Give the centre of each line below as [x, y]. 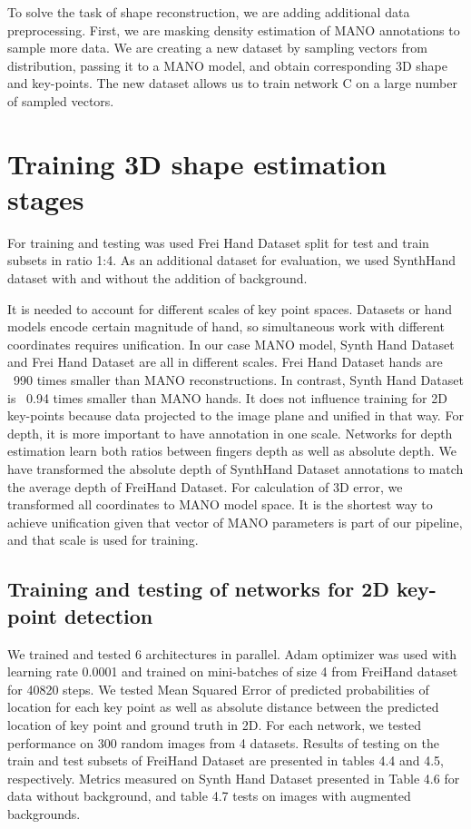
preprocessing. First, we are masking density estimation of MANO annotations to [234, 30]
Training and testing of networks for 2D [198, 589]
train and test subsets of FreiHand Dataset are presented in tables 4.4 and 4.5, [226, 760]
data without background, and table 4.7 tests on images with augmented [209, 796]
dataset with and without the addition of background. [157, 278]
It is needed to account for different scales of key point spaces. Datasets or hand [230, 308]
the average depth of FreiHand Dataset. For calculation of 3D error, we [205, 486]
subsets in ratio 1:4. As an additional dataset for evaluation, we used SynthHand [232, 260]
